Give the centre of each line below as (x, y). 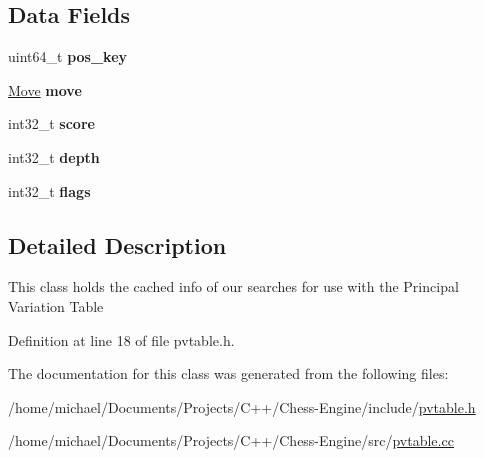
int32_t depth (54, 156)
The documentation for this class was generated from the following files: (228, 373)
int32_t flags (49, 190)
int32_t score (51, 123)
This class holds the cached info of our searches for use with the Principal (233, 286)
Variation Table (56, 305)
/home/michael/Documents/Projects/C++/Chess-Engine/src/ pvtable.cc (231, 440)
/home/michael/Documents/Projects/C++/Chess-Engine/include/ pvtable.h (242, 406)
